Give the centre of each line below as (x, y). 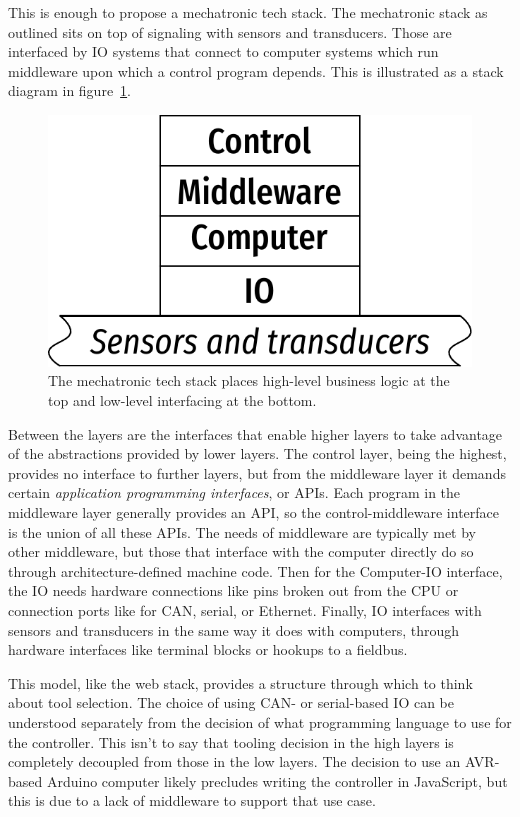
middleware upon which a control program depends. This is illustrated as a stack (256, 70)
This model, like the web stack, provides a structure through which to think (240, 682)
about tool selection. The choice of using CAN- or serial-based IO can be (231, 702)
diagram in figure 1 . (70, 90)
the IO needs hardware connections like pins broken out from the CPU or (233, 590)
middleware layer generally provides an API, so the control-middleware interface (253, 511)
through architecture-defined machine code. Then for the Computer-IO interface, (255, 570)
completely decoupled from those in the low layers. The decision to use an (234, 761)
